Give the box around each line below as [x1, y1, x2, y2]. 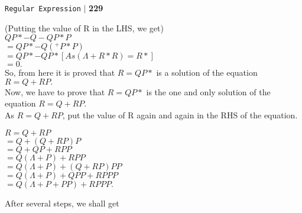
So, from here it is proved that [5, 66, 115, 79]
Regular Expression [5, 5, 81, 13]
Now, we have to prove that [5, 85, 105, 98]
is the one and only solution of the [146, 85, 271, 98]
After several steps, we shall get [5, 196, 119, 209]
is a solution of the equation [156, 66, 258, 79]
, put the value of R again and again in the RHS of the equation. [62, 109, 298, 121]
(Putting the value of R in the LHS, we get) [5, 21, 164, 34]
